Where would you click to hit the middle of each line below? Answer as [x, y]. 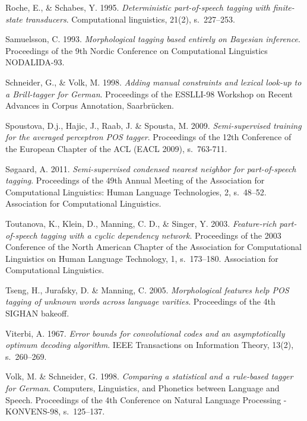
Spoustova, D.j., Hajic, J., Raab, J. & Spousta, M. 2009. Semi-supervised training [153, 125]
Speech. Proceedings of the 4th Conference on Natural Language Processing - [146, 399]
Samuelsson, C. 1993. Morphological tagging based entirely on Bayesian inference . [153, 39]
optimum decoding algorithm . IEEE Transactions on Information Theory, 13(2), [150, 345]
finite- [284, 7]
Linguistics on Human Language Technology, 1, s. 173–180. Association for [142, 258]
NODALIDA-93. [35, 62]
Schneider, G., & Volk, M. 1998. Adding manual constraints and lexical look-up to [153, 82]
